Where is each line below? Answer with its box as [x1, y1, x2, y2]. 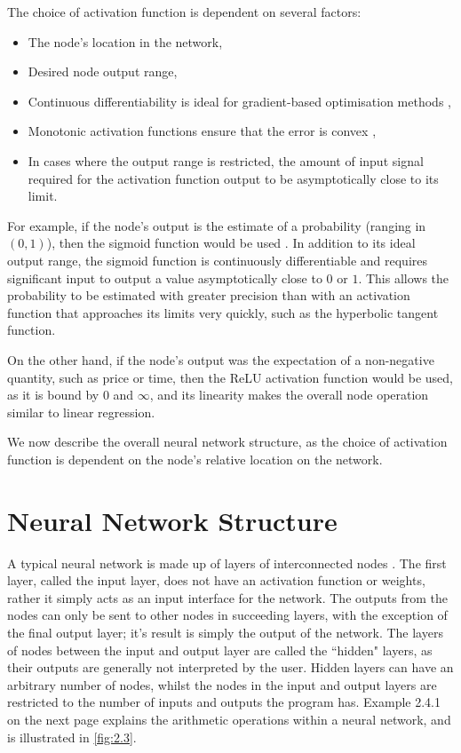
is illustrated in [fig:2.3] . [7, 727, 137, 746]
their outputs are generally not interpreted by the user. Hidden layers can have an [7, 658, 454, 677]
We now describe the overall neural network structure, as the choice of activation [7, 432, 448, 451]
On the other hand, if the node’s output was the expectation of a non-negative [7, 350, 434, 369]
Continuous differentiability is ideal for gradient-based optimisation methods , [28, 91, 451, 110]
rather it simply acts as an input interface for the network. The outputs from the [7, 588, 448, 606]
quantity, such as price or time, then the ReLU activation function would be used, [7, 368, 453, 386]
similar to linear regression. [7, 402, 155, 421]
